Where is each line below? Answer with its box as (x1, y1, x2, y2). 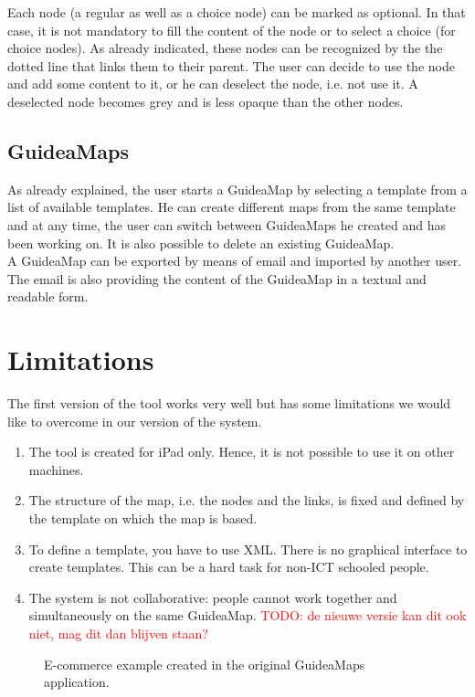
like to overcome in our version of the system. (7, 411, 262, 430)
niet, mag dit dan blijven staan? (28, 623, 208, 642)
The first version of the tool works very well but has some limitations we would (7, 394, 451, 413)
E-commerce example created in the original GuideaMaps (44, 654, 365, 673)
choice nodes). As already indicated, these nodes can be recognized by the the (7, 38, 443, 58)
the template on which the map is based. (28, 509, 258, 528)
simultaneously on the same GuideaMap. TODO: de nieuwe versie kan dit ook (28, 606, 467, 625)
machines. (28, 459, 84, 479)
